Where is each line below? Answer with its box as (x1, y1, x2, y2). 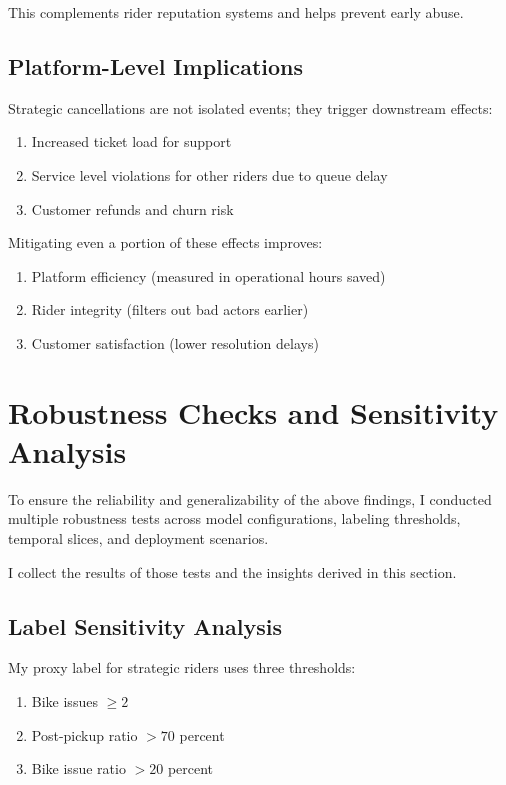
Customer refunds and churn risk (31, 198, 234, 219)
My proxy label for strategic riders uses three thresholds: (8, 657, 356, 678)
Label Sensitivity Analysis (8, 610, 282, 641)
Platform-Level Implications (8, 50, 304, 81)
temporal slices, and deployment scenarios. (8, 528, 269, 549)
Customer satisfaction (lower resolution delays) (31, 332, 319, 353)
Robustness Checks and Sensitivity (8, 391, 499, 432)
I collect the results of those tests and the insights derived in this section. (8, 561, 457, 582)
